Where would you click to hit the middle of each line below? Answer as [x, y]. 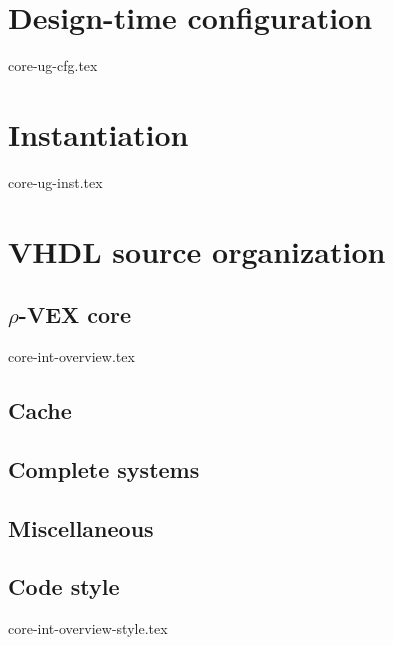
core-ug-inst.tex [55, 181]
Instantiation [98, 133]
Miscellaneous [81, 527]
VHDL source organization [197, 250]
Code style [64, 586]
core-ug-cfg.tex [53, 65]
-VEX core [75, 314]
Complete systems [104, 468]
